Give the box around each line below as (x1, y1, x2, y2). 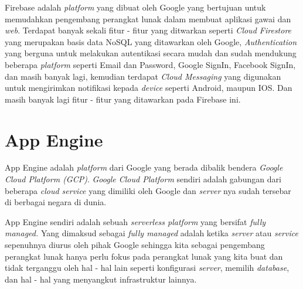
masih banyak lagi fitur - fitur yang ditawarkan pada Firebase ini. (5, 93, 241, 105)
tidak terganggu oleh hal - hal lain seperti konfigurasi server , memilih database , (5, 261, 290, 274)
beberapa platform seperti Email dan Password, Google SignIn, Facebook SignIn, (5, 58, 296, 70)
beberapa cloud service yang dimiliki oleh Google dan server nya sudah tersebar (5, 184, 291, 196)
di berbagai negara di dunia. (5, 196, 107, 208)
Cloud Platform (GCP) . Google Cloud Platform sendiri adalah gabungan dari (5, 173, 281, 185)
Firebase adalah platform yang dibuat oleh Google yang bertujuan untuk (5, 1, 266, 13)
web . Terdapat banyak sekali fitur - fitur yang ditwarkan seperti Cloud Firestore (5, 24, 292, 36)
